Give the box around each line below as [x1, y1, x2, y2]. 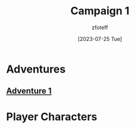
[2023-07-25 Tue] [77, 35, 123, 42]
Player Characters [6, 110, 98, 123]
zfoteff [92, 24, 108, 31]
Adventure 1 [6, 86, 52, 96]
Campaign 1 [70, 4, 130, 18]
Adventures [6, 62, 66, 75]
